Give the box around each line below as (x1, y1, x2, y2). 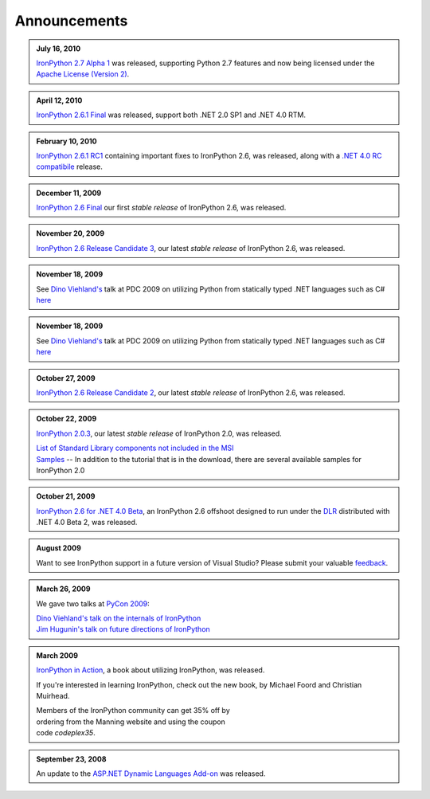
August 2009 (36, 543, 81, 553)
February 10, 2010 (36, 136, 97, 146)
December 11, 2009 (36, 188, 102, 198)
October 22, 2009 (36, 414, 97, 424)
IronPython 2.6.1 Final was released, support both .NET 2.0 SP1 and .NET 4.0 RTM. (36, 110, 307, 119)
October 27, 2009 (36, 373, 96, 382)
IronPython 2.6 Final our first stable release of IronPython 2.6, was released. (36, 203, 287, 213)
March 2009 (36, 650, 79, 660)
